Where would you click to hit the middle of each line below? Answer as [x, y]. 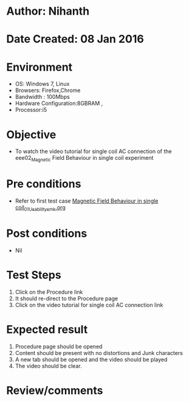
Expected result [47, 329]
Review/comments [55, 390]
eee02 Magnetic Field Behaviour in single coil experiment [84, 159]
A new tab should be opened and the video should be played [91, 359]
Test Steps [34, 275]
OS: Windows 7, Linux [42, 84]
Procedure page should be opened [59, 346]
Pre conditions [44, 184]
